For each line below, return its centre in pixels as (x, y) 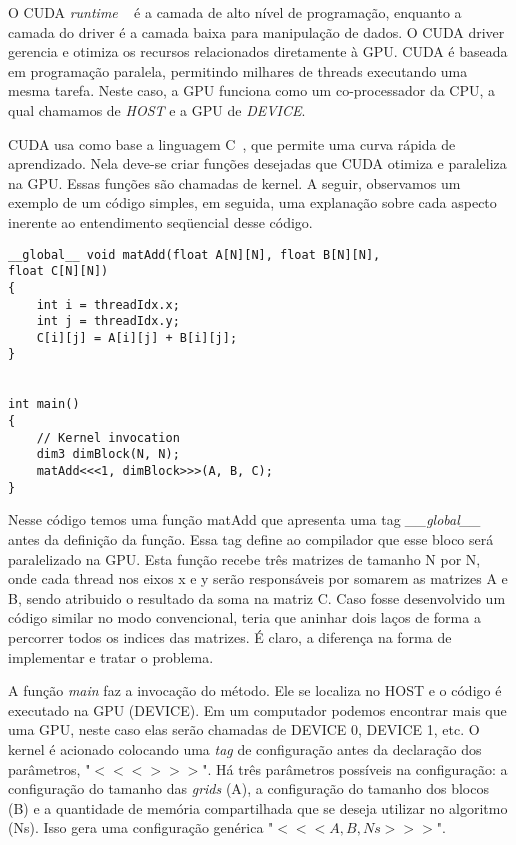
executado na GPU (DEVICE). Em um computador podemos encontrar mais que (257, 709)
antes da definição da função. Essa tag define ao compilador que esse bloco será (251, 538)
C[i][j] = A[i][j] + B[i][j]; (137, 337)
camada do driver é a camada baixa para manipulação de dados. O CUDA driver (256, 31)
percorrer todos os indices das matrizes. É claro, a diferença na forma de (230, 636)
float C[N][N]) (58, 271)
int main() (44, 404)
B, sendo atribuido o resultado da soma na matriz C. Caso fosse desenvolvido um (257, 597)
